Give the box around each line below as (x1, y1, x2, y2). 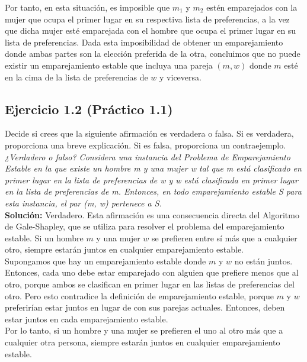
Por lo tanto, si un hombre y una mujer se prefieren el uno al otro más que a (5, 324, 283, 337)
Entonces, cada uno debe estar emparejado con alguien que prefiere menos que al (5, 266, 299, 279)
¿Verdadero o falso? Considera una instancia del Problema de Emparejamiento (5, 150, 290, 163)
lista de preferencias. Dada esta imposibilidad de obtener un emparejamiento (5, 35, 283, 48)
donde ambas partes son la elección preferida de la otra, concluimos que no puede (5, 47, 300, 60)
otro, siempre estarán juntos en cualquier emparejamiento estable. (5, 243, 244, 256)
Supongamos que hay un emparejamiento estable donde (5, 254, 206, 267)
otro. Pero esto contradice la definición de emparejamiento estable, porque (5, 289, 274, 302)
